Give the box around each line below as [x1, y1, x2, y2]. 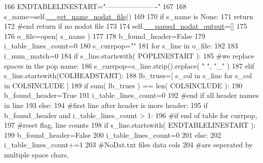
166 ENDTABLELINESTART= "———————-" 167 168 [4, 1, 186, 11]
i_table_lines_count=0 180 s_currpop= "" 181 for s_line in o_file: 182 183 [4, 40, 238, 51]
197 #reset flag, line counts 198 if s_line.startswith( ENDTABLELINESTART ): [4, 120, 256, 130]
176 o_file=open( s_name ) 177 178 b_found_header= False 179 [4, 30, 206, 41]
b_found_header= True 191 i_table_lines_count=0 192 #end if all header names [4, 90, 259, 100]
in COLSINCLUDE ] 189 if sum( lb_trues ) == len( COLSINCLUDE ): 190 [4, 80, 243, 90]
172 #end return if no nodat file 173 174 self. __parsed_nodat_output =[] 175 [4, 21, 247, 31]
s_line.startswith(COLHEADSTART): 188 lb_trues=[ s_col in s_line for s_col [4, 70, 252, 81]
